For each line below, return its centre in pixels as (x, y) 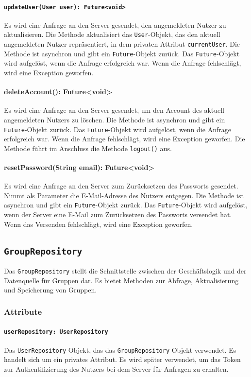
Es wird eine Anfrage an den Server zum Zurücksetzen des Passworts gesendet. (121, 186)
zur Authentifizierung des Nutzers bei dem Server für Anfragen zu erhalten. (116, 368)
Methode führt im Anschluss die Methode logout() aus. (88, 148)
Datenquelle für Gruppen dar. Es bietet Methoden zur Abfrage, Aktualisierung (121, 280)
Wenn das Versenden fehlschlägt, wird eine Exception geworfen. (99, 224)
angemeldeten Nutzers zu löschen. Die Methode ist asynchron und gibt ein (115, 120)
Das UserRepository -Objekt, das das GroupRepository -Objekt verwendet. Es (120, 350)
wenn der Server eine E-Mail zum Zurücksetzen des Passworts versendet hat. (118, 214)
